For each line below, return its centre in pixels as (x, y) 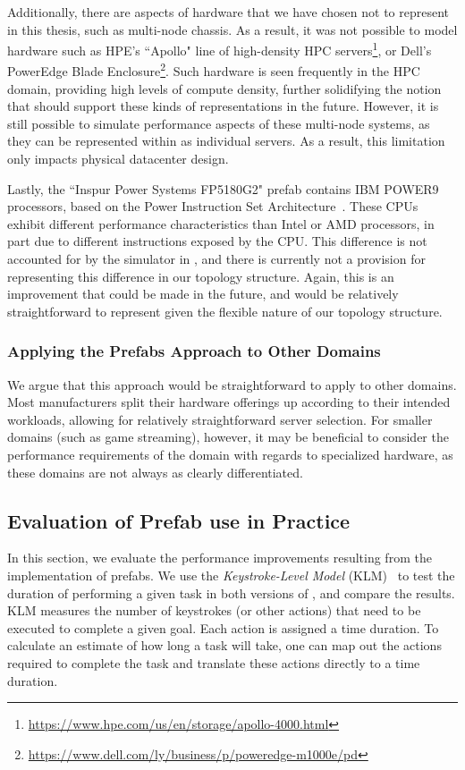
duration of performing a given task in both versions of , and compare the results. (231, 592)
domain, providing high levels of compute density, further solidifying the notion (224, 88)
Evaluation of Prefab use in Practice (179, 520)
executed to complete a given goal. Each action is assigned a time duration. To (223, 627)
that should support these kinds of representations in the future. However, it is (223, 106)
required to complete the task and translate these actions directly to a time (214, 662)
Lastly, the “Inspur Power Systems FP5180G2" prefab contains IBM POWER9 (223, 188)
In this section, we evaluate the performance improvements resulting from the (220, 558)
